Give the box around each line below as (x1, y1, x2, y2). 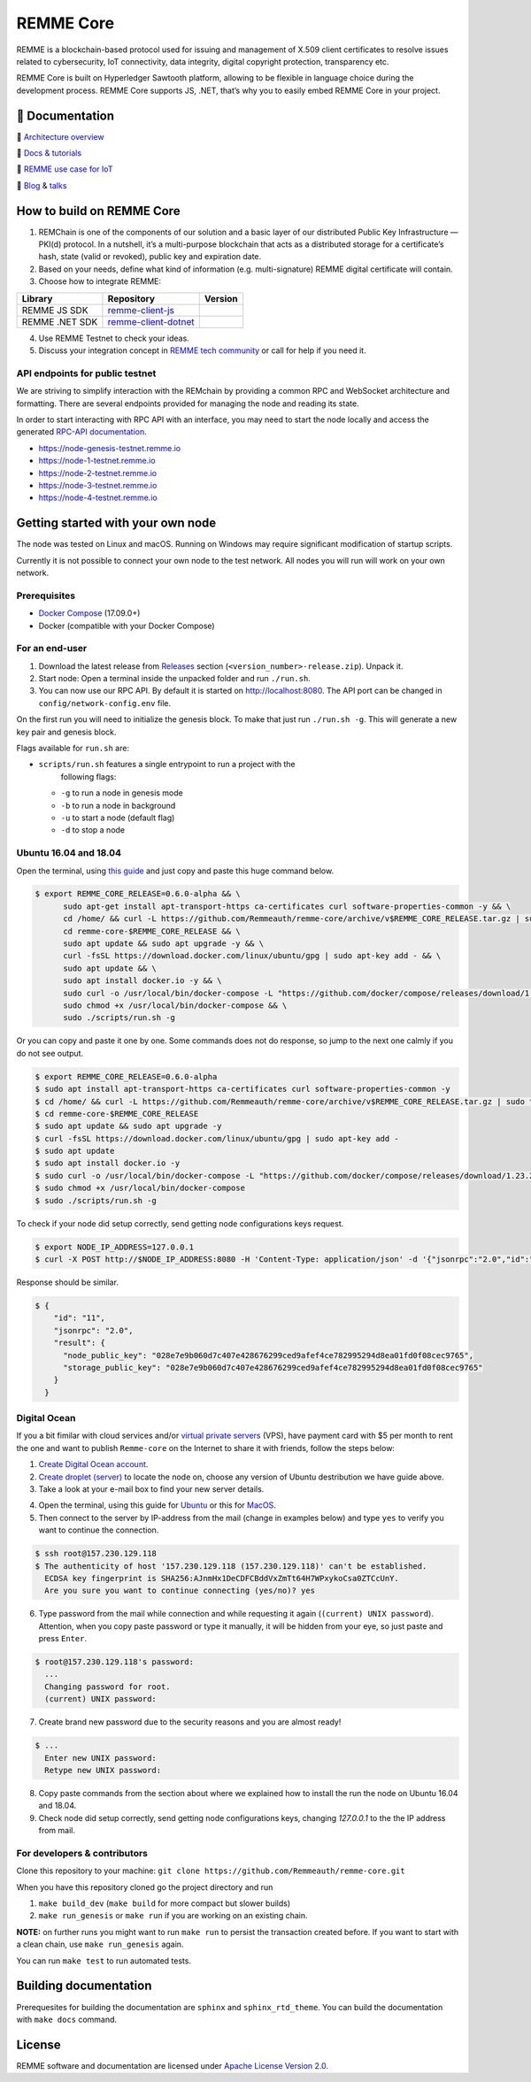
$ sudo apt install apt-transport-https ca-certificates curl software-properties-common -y (35, 1084, 450, 1095)
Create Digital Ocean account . (38, 1459, 149, 1470)
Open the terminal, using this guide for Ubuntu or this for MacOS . (38, 1500, 276, 1510)
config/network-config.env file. (38, 697, 172, 708)
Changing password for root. (44, 1681, 172, 1692)
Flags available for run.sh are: (16, 743, 130, 754)
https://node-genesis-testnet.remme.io (38, 442, 181, 453)
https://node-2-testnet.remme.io (38, 467, 158, 478)
